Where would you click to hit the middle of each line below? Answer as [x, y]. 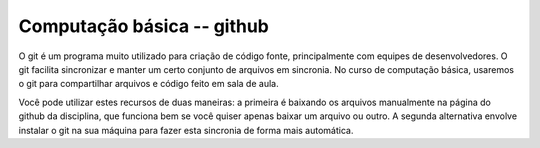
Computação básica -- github [143, 26]
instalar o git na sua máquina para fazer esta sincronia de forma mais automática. [186, 130]
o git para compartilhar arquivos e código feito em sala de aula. [148, 84]
